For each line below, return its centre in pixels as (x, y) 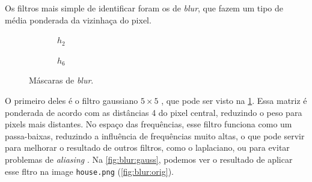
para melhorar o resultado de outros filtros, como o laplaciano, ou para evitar (147, 147)
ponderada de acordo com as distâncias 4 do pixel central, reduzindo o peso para (154, 112)
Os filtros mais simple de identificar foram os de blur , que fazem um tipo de (144, 8)
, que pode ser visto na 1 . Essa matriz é (234, 100)
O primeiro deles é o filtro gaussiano (72, 100)
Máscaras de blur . (61, 80)
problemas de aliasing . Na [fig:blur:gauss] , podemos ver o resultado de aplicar (149, 159)
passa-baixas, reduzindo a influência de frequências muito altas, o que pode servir (155, 135)
